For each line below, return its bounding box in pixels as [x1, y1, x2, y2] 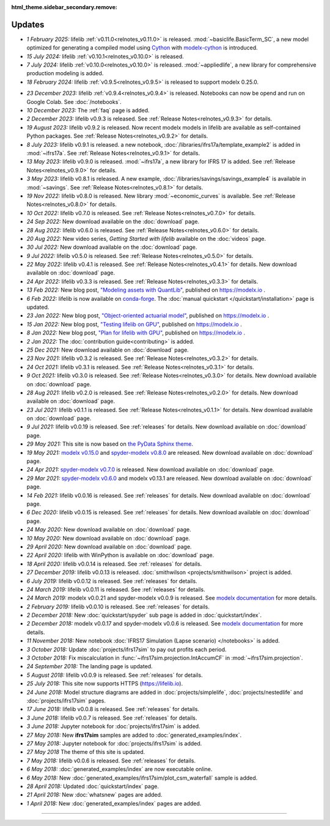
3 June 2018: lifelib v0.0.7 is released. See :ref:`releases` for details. [26, 714, 197, 721]
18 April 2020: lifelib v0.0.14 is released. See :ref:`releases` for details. [26, 560, 202, 567]
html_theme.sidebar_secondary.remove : [11, 4, 117, 10]
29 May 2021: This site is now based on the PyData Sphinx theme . [26, 440, 194, 448]
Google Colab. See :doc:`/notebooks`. [26, 98, 122, 105]
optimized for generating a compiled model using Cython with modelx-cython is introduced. [26, 44, 258, 51]
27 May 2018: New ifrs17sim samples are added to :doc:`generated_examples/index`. [26, 731, 241, 739]
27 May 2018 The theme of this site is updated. [26, 748, 145, 756]
